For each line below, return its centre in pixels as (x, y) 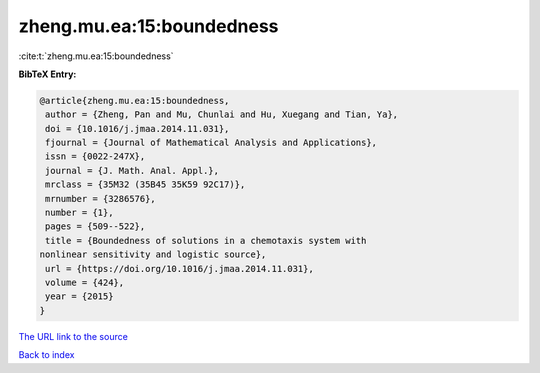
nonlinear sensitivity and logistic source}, (153, 254)
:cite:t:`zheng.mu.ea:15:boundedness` (96, 56)
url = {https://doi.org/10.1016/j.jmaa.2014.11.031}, (179, 268)
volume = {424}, (85, 282)
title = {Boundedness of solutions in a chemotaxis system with (206, 240)
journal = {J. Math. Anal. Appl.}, (132, 170)
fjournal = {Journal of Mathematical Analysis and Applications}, (211, 143)
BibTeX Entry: (47, 74)
